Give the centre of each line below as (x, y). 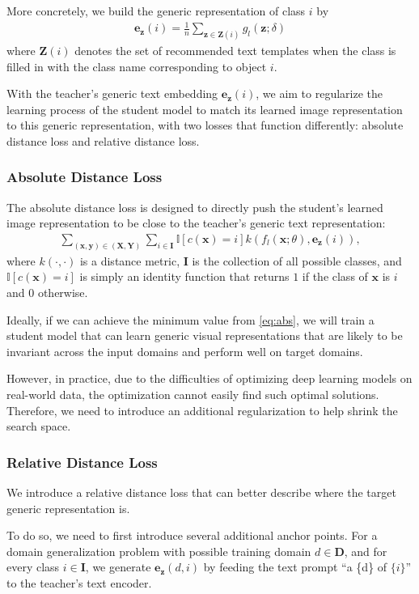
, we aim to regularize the (320, 93)
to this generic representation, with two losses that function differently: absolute (205, 125)
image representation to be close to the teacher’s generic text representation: (196, 223)
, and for (366, 551)
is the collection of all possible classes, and (297, 260)
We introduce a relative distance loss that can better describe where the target (201, 492)
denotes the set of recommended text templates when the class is (235, 50)
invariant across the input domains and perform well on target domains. (185, 351)
